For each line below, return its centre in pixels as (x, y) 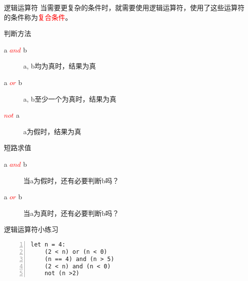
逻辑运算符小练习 (31, 229)
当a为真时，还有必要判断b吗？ (71, 213)
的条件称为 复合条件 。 (38, 17)
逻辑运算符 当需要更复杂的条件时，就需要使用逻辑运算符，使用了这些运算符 (124, 7)
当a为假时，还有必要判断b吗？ (71, 180)
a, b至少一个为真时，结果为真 (70, 98)
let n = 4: (48, 244)
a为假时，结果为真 (52, 131)
